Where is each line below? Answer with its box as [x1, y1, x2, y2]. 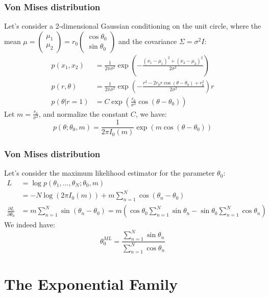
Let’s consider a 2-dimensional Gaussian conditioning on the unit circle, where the [4, 20, 261, 31]
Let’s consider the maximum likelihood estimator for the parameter [4, 167, 215, 178]
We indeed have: [4, 219, 55, 230]
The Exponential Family [4, 273, 178, 294]
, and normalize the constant [38, 108, 129, 119]
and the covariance [118, 35, 177, 46]
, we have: [135, 108, 167, 119]
